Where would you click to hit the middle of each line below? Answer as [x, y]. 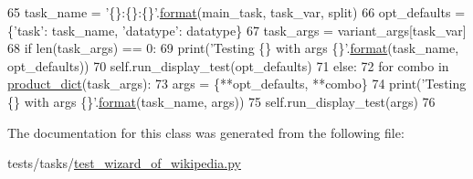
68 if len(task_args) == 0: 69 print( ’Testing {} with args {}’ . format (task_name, [233, 48]
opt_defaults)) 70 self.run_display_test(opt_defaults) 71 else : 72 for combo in [228, 65]
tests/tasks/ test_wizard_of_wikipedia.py [124, 163]
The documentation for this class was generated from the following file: [206, 132]
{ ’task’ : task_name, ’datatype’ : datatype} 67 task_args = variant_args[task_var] [237, 30]
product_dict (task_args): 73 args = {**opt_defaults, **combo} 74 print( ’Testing [237, 84]
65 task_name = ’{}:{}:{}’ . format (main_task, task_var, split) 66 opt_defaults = [236, 12]
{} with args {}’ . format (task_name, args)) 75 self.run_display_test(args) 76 [221, 101]
